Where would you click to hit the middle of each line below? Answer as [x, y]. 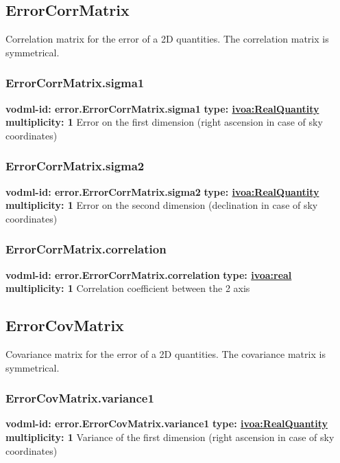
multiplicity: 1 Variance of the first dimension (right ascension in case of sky [170, 437]
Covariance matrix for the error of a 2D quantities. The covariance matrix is [166, 354]
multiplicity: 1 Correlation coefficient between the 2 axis [128, 288]
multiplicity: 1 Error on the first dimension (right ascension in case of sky [164, 122]
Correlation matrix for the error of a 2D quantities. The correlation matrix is [167, 39]
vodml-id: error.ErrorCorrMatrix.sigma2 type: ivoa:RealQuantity [162, 191]
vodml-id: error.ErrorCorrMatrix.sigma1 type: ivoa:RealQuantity [162, 108]
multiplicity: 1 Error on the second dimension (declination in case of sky [162, 205]
